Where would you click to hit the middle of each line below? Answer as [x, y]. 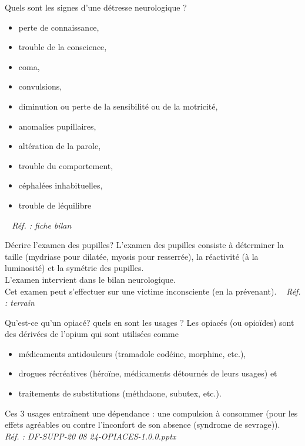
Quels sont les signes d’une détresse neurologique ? [96, 7]
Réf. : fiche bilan [42, 225]
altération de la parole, [60, 146]
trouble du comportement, [66, 165]
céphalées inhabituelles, [61, 185]
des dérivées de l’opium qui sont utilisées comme [92, 334]
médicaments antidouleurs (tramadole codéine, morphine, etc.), [132, 353]
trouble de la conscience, [63, 47]
